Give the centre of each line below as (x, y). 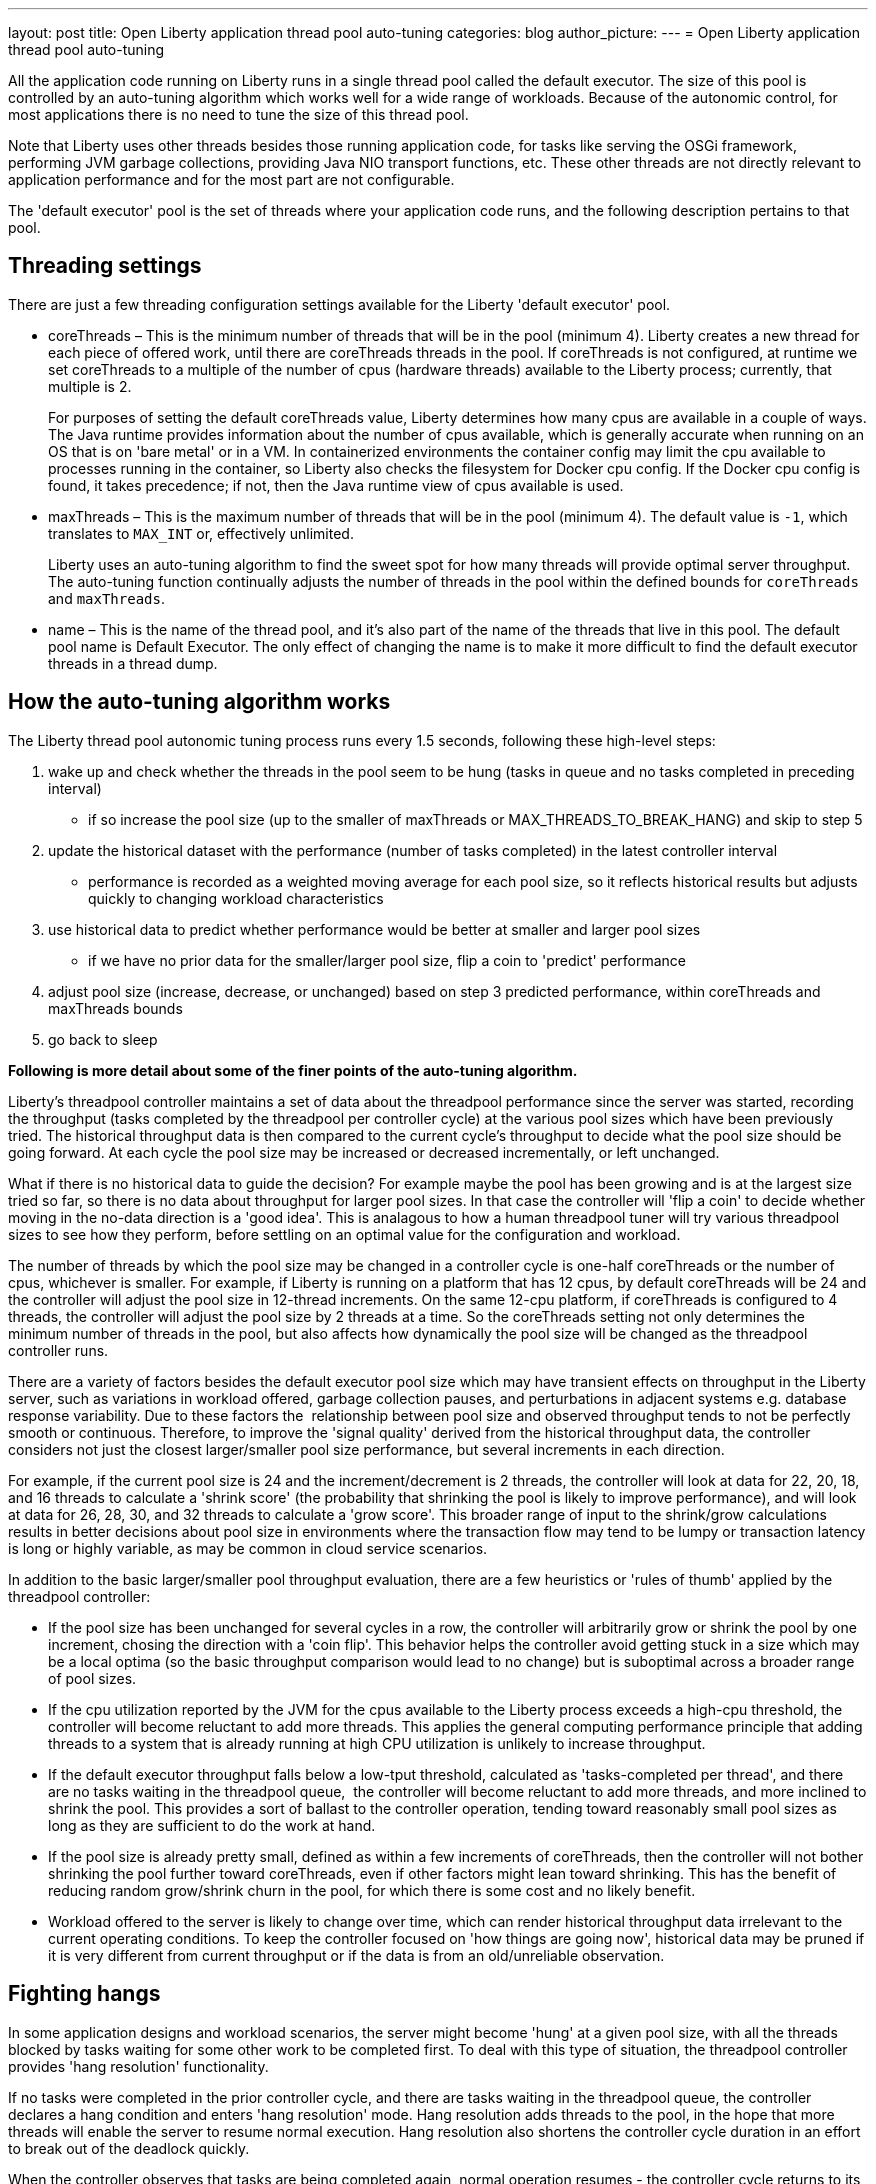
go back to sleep (103, 1039)
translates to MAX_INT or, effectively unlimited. (201, 533)
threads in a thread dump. (133, 663)
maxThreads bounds (115, 1008)
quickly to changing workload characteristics (236, 898)
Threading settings (105, 266)
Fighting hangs (84, 1994)
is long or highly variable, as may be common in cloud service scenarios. (248, 1548)
